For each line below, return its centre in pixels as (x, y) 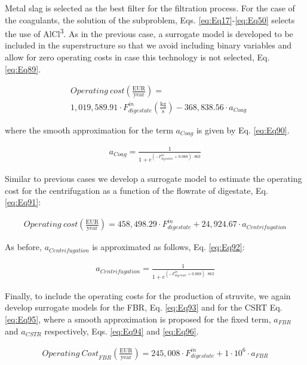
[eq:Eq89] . (23, 69)
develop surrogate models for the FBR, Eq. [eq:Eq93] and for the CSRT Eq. (144, 307)
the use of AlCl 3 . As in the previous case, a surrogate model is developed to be (149, 33)
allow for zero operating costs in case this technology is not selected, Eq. (137, 57)
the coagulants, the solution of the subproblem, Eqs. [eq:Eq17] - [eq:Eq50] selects (150, 19)
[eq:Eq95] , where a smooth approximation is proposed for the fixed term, (138, 319)
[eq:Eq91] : (23, 202)
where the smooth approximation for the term (89, 130)
